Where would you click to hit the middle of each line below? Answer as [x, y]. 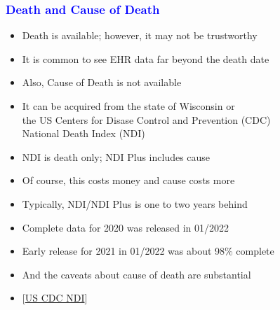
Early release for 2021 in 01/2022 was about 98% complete [148, 251]
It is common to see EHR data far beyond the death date [146, 58]
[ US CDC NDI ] [55, 298]
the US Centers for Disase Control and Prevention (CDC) [146, 119]
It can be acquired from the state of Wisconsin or [128, 106]
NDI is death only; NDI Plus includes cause [116, 156]
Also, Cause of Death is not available [102, 82]
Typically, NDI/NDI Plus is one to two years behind [135, 203]
